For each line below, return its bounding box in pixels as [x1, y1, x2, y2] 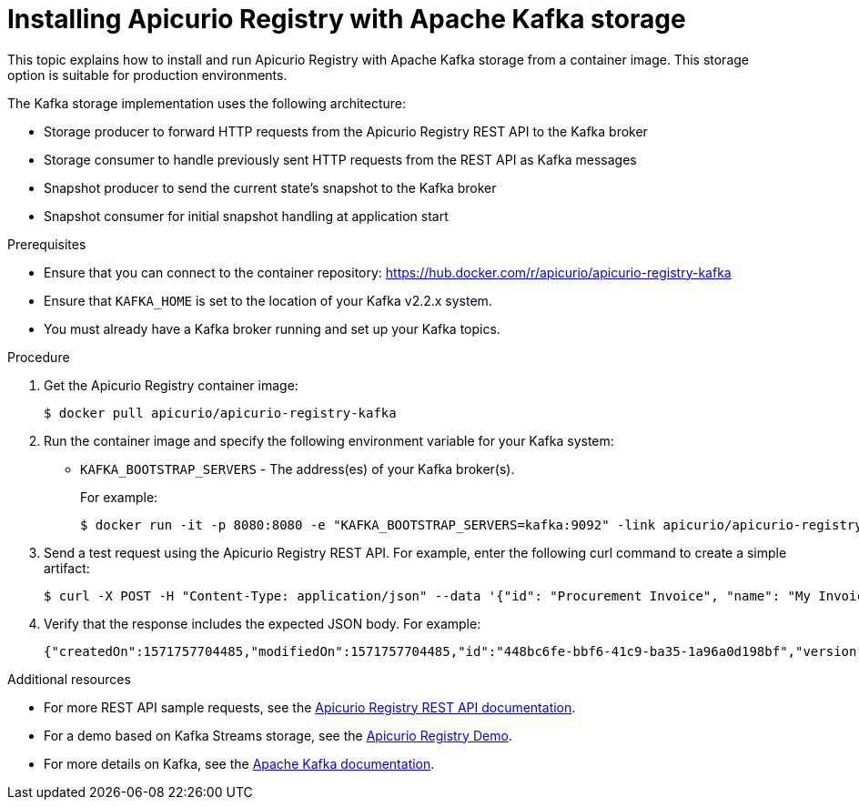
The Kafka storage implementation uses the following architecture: [7, 95, 407, 111]
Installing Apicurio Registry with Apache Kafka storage [7, 4, 686, 35]
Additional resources [7, 671, 131, 687]
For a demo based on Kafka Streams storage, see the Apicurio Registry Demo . [44, 727, 512, 743]
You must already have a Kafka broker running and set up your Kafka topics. [44, 320, 500, 337]
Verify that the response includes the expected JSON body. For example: [44, 615, 481, 631]
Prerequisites [7, 236, 86, 252]
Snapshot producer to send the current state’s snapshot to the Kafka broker [44, 179, 497, 196]
